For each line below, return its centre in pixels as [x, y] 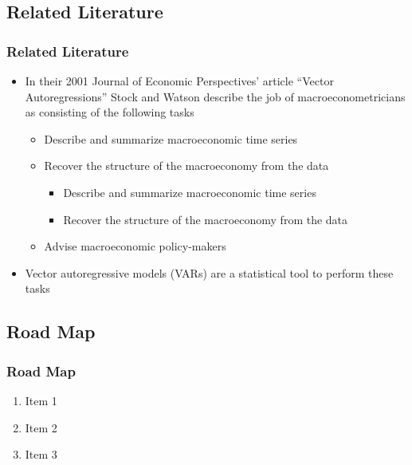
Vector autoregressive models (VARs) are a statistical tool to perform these [209, 272]
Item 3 [41, 454]
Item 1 [41, 400]
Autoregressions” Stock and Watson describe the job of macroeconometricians [215, 96]
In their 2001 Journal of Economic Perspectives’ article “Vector [179, 81]
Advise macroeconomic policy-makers [135, 246]
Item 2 [41, 427]
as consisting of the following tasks [110, 112]
